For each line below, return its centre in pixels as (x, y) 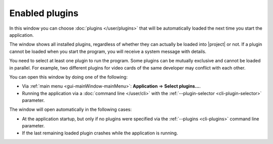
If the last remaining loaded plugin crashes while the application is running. (100, 133)
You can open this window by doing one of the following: (69, 77)
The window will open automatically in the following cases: (71, 110)
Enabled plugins (44, 13)
